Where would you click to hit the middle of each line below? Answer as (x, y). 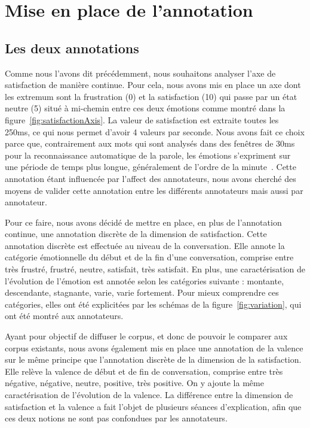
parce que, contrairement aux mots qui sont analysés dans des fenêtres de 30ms (150, 143)
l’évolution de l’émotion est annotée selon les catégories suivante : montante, (145, 280)
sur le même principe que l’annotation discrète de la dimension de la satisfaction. (153, 359)
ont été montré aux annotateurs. (64, 316)
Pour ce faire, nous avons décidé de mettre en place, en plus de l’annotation (143, 222)
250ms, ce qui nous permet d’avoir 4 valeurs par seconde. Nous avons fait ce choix (155, 131)
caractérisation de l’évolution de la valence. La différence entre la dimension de (149, 395)
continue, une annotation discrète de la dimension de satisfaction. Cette (136, 234)
